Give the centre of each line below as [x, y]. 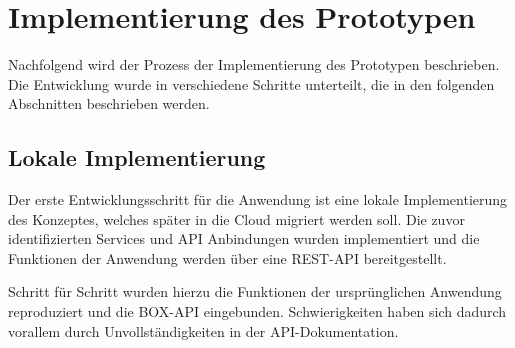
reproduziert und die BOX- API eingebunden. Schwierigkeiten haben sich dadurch [257, 311]
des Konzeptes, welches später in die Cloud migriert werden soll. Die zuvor [236, 218]
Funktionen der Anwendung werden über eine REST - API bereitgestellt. [227, 257]
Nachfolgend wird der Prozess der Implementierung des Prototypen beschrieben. [254, 64]
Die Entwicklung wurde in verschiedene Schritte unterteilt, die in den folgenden [251, 83]
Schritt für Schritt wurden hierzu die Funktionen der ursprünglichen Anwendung [255, 291]
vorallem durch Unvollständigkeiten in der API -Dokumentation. [203, 330]
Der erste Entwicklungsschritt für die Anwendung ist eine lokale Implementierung [258, 199]
